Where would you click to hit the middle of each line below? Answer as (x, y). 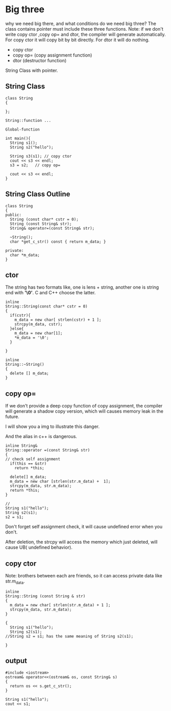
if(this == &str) (28, 464)
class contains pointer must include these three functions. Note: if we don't (84, 29)
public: (14, 215)
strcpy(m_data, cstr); (39, 324)
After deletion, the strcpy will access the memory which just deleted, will (81, 542)
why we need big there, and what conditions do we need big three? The (81, 23)
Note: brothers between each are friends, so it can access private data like (84, 576)
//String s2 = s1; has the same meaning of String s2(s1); (69, 636)
